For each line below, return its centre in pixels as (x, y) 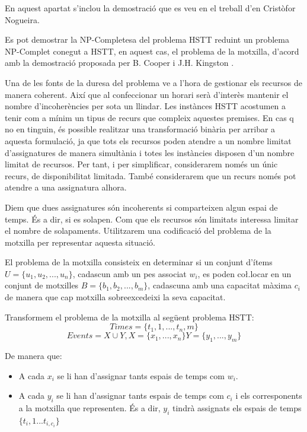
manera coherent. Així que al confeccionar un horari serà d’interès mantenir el (147, 94)
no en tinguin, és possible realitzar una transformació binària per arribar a (140, 129)
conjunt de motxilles (42, 285)
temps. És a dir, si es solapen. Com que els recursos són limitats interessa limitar (152, 219)
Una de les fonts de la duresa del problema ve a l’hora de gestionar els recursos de (153, 82)
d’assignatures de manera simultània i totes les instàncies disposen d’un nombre (150, 152)
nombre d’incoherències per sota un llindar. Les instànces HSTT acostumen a (145, 106)
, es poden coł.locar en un (244, 273)
